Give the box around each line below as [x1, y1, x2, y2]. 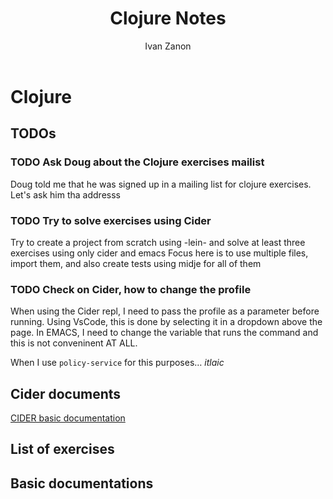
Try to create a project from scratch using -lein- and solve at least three [10, 236, 306, 248]
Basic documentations [10, 475, 154, 492]
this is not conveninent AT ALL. [10, 337, 138, 349]
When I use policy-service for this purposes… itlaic [10, 357, 225, 369]
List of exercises [10, 441, 115, 458]
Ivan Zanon [144, 40, 192, 52]
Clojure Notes [109, 7, 227, 30]
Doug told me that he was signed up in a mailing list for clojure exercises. [10, 178, 312, 190]
